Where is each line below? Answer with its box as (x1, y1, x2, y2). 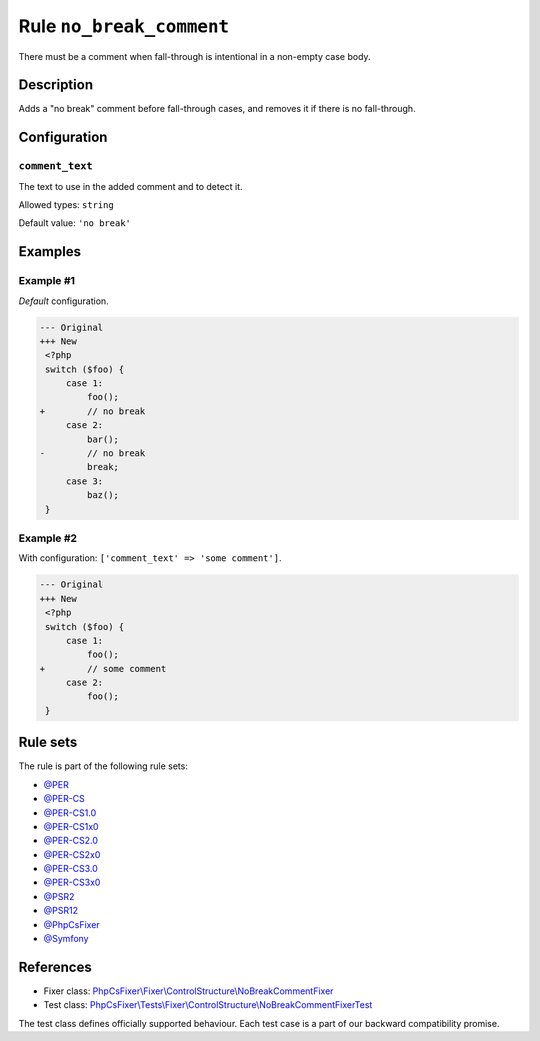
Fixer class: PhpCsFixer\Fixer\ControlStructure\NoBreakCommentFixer (43, 985, 334, 997)
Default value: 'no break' (18, 217, 132, 229)
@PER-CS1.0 (43, 806, 97, 819)
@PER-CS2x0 (43, 848, 101, 860)
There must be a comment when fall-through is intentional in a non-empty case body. (18, 50, 371, 62)
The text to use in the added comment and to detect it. (18, 180, 244, 192)
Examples (18, 243, 82, 260)
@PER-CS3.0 (43, 863, 99, 875)
